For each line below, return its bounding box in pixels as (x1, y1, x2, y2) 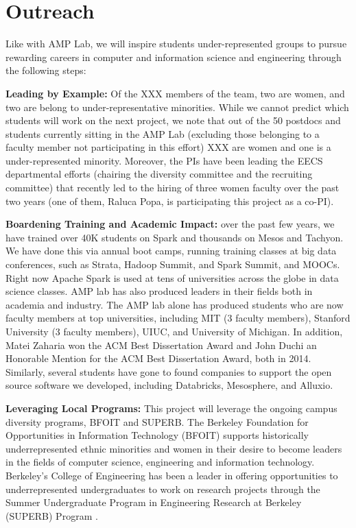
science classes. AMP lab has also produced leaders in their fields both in (5, 284, 313, 298)
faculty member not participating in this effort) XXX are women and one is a (5, 140, 331, 154)
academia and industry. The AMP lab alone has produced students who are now (5, 297, 344, 311)
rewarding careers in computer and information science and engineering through (5, 49, 342, 64)
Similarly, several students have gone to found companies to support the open (5, 364, 332, 379)
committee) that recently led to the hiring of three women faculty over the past (5, 180, 340, 195)
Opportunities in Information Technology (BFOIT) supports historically (5, 428, 309, 442)
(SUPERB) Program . (5, 508, 98, 523)
